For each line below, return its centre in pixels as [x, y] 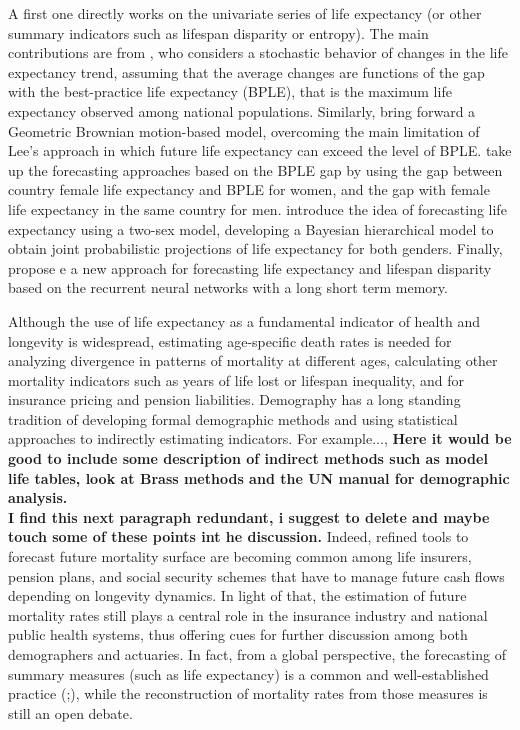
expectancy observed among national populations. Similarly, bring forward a [242, 110]
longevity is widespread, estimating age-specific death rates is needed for [230, 340]
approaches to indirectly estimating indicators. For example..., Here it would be [260, 438]
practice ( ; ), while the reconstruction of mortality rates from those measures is [248, 693]
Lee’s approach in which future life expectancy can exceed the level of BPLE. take [260, 150]
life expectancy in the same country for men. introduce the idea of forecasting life [257, 208]
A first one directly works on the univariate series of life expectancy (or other [245, 13]
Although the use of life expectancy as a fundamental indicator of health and [244, 320]
